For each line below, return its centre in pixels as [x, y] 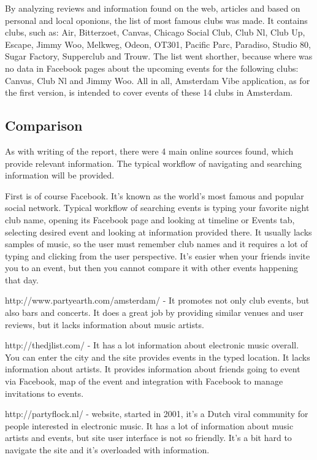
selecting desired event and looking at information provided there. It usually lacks [158, 232]
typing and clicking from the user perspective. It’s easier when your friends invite [158, 255]
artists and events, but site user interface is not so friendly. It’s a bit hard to [148, 438]
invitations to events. [44, 393]
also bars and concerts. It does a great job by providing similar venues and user [154, 312]
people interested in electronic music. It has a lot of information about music [149, 425]
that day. [22, 279]
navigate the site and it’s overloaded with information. [107, 450]
